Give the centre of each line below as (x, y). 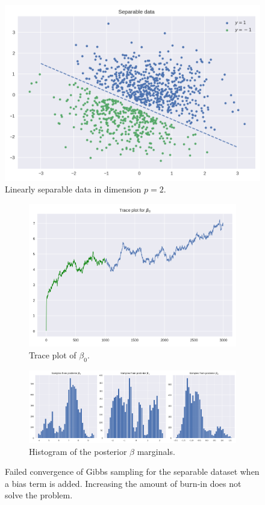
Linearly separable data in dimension (73, 189)
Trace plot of (53, 354)
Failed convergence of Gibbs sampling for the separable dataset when (132, 472)
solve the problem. (39, 495)
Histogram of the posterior (78, 451)
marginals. (156, 451)
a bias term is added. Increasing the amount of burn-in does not (123, 483)
